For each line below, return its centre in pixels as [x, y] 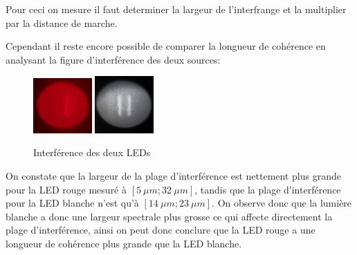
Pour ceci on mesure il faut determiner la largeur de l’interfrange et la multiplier [176, 9]
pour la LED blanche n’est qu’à [72, 203]
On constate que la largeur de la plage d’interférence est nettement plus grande [173, 176]
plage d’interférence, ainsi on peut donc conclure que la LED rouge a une [161, 230]
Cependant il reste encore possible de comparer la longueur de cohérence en [166, 46]
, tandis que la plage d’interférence [268, 189]
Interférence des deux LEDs [92, 152]
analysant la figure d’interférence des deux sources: [113, 59]
